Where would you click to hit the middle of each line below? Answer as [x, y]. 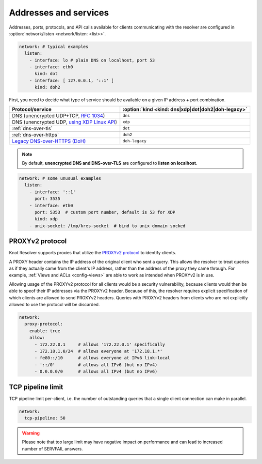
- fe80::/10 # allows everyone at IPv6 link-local [102, 358]
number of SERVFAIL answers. [52, 449]
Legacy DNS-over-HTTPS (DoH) [49, 141]
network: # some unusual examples [60, 178]
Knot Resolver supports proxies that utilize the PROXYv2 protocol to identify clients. [93, 253]
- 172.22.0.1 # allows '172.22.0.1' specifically [100, 344]
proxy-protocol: [44, 324]
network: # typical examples [54, 46]
